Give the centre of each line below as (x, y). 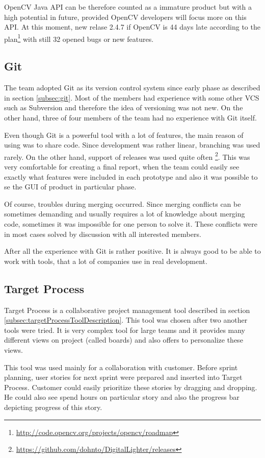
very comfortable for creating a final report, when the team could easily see (122, 167)
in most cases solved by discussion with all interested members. (103, 234)
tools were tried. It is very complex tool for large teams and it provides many (125, 330)
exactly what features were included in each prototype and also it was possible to (131, 176)
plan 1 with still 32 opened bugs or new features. (79, 38)
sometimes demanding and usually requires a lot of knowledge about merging (125, 214)
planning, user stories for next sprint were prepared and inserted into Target (123, 377)
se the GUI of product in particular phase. (70, 187)
